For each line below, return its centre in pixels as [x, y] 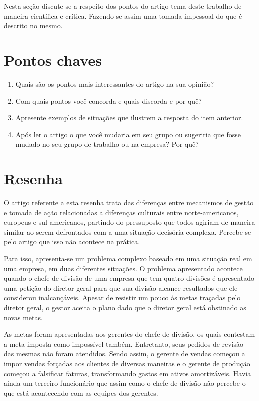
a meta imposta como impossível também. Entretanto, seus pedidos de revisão [124, 343]
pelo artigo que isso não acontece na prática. [72, 241]
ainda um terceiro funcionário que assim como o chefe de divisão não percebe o [125, 383]
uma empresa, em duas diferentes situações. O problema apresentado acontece [123, 268]
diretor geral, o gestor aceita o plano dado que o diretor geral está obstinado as [125, 307]
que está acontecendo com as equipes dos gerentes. [81, 392]
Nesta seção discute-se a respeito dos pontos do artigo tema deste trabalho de [123, 6]
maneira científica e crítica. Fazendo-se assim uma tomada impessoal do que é [123, 16]
